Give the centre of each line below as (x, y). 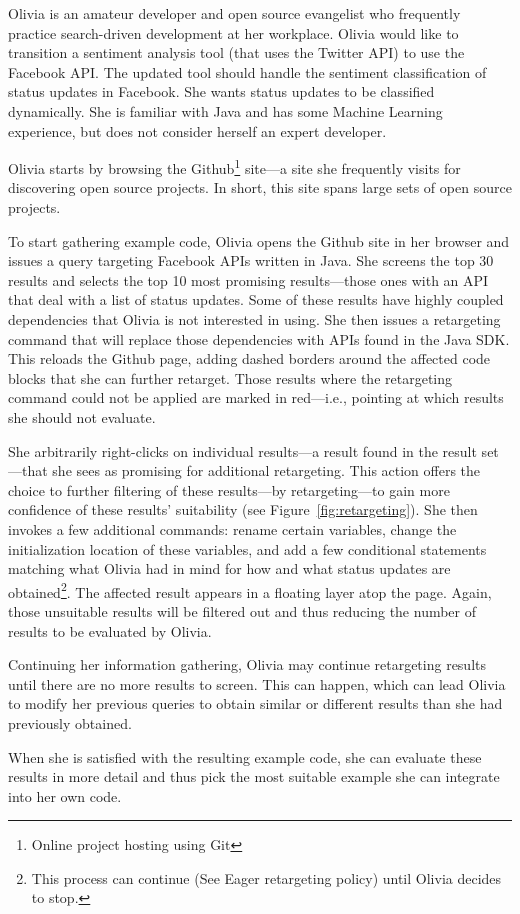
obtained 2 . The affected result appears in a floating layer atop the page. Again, (250, 590)
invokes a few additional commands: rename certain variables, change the (232, 528)
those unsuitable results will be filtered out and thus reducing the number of (242, 610)
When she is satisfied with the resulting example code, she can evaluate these (245, 756)
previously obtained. (70, 722)
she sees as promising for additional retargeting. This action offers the (266, 470)
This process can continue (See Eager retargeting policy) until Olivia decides (266, 877)
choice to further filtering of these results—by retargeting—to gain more (229, 489)
